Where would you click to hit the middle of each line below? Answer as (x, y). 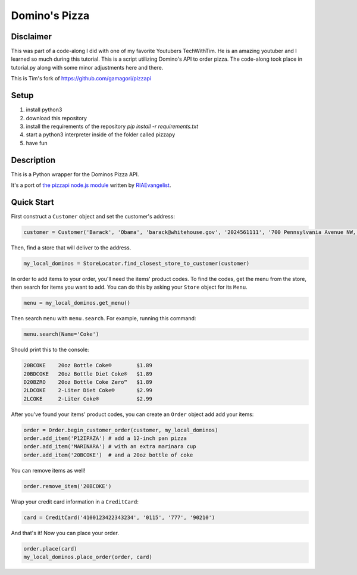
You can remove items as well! (48, 470)
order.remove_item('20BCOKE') (68, 486)
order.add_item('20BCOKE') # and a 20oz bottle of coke (108, 455)
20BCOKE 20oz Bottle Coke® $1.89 (88, 365)
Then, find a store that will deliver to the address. (71, 248)
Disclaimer (31, 37)
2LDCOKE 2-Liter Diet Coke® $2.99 (88, 390)
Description (33, 160)
